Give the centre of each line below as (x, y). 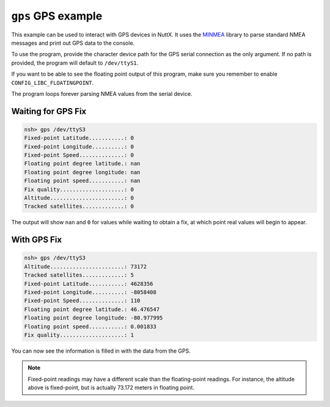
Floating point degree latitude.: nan (82, 164)
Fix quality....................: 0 (79, 189)
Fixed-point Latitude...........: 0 (79, 138)
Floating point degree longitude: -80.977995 (94, 318)
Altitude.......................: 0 (79, 198)
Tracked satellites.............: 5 (79, 275)
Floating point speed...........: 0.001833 (90, 326)
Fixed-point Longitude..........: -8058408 (90, 292)
